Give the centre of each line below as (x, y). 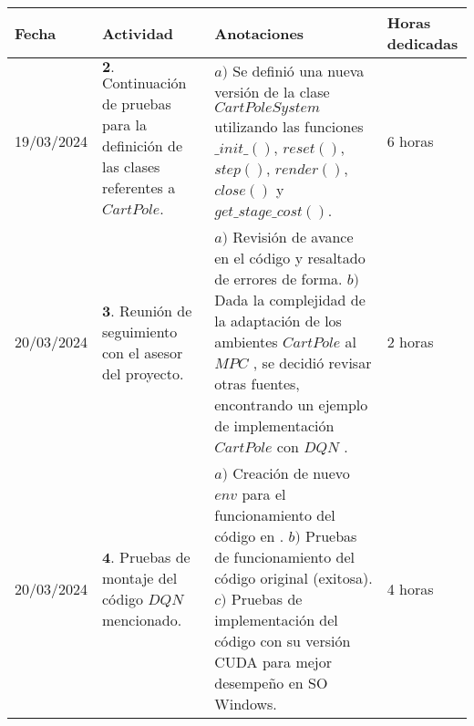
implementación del (276, 620)
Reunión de (155, 310)
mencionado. (142, 620)
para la (124, 124)
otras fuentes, (257, 384)
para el (264, 494)
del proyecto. (143, 373)
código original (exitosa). (294, 578)
